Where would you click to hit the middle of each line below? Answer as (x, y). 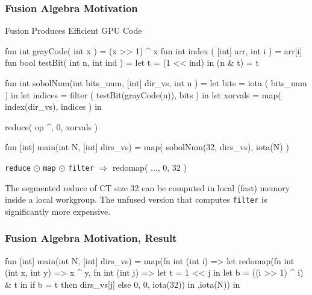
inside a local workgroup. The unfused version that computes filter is (136, 199)
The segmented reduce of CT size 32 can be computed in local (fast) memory (148, 187)
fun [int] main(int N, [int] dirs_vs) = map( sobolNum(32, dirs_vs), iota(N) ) (147, 147)
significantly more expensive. (58, 211)
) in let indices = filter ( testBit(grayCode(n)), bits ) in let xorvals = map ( (143, 94)
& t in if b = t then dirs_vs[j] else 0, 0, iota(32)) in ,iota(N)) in (123, 284)
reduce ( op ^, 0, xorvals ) (51, 126)
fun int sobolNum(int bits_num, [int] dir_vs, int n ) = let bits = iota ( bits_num (156, 83)
